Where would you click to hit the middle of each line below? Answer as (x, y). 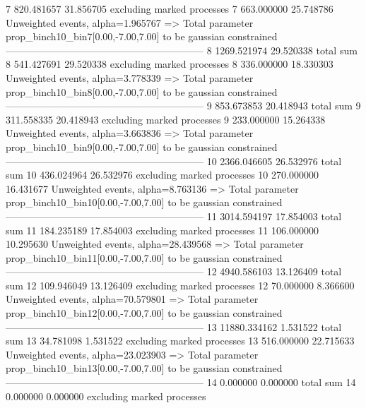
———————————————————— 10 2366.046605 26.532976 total (174, 161)
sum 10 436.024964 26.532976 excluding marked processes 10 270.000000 (162, 175)
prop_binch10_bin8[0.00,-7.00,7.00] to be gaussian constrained (142, 91)
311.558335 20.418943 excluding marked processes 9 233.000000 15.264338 (166, 119)
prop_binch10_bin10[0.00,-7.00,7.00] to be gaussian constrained (144, 202)
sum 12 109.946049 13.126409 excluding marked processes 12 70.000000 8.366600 (180, 285)
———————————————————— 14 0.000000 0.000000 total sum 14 (181, 382)
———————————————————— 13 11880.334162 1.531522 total (174, 326)
